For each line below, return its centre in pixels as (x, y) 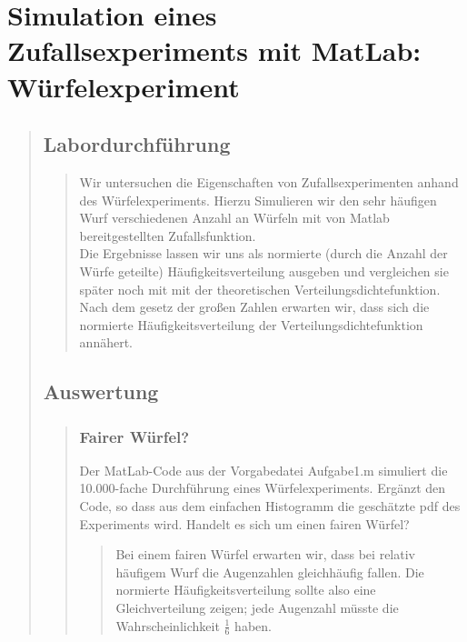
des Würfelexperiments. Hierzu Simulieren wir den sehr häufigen (258, 200)
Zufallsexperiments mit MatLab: (214, 50)
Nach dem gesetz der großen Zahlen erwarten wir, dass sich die (254, 307)
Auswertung (101, 391)
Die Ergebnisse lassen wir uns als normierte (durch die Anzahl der (263, 253)
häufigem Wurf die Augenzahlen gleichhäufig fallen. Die (270, 572)
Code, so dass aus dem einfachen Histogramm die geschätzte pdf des (270, 506)
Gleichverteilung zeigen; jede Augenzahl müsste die (257, 608)
